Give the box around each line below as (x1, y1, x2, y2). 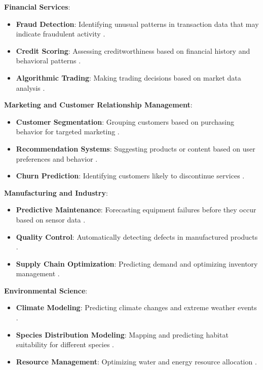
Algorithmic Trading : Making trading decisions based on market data (16, 72, 241, 83)
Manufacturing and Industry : (4, 187, 108, 198)
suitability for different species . (16, 339, 115, 350)
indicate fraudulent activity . (16, 28, 105, 39)
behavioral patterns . (16, 55, 81, 66)
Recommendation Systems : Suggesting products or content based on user (16, 143, 255, 154)
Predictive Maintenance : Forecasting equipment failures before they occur (16, 204, 256, 215)
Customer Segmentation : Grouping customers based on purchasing (16, 116, 235, 127)
